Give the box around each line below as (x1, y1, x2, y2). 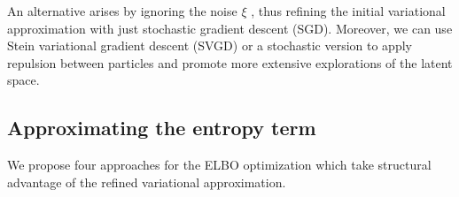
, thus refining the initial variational (251, 2, 446, 19)
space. (7, 71, 40, 89)
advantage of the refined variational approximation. (7, 172, 286, 191)
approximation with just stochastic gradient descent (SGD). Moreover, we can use (7, 19, 453, 37)
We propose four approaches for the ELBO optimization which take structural (7, 155, 432, 174)
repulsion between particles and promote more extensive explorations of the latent (7, 53, 453, 72)
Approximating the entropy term (7, 114, 316, 141)
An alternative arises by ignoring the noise (7, 2, 237, 19)
